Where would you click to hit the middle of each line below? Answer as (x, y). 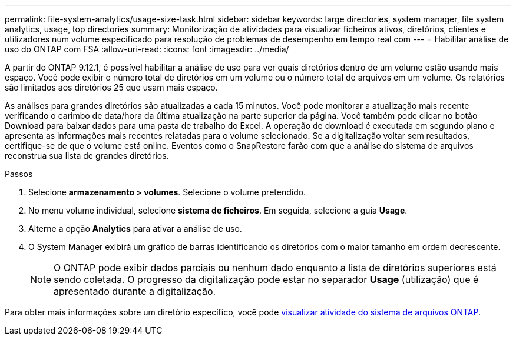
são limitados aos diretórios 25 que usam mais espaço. (111, 87)
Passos (19, 174)
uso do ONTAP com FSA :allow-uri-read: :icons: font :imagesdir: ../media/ (147, 49)
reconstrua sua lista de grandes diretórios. (87, 156)
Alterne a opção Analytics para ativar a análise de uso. (135, 229)
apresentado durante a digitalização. (135, 291)
